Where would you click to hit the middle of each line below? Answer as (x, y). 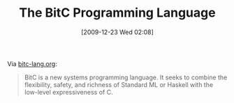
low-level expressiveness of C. (68, 92)
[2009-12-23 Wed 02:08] (117, 32)
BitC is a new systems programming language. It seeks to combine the (126, 77)
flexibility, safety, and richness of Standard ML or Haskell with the (119, 84)
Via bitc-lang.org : (32, 63)
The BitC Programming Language (117, 13)
